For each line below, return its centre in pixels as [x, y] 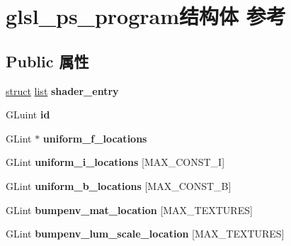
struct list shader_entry [62, 90]
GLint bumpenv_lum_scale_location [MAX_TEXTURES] [145, 234]
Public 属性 [47, 61]
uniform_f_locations [95, 138]
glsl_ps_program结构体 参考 [146, 16]
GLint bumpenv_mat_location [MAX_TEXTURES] [129, 209]
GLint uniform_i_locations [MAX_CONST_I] [115, 162]
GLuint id [28, 114]
